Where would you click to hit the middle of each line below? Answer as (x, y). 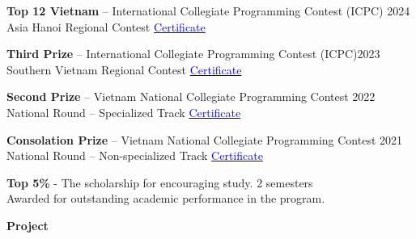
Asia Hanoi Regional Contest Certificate (106, 26)
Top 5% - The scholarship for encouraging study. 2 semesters (160, 182)
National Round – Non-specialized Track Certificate (135, 155)
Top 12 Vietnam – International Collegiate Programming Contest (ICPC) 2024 (208, 10)
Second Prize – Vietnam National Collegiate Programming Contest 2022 (191, 96)
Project (28, 225)
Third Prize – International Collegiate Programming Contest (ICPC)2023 (193, 54)
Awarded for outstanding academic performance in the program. (166, 198)
